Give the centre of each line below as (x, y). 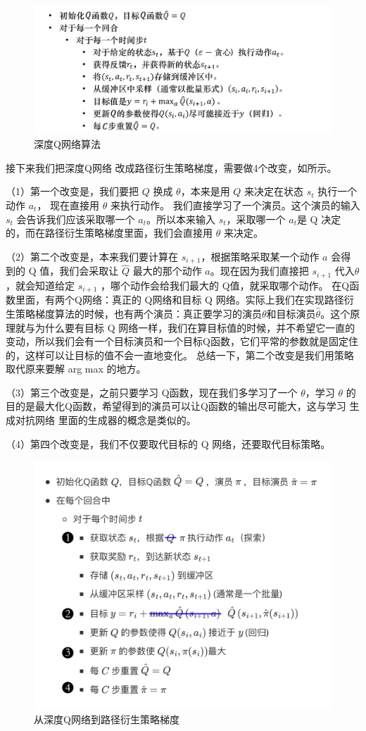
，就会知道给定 (40, 285)
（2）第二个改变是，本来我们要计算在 (92, 256)
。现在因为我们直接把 (259, 271)
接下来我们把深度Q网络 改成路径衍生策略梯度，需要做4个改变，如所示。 (171, 167)
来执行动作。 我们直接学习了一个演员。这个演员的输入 (235, 205)
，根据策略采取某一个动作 (260, 256)
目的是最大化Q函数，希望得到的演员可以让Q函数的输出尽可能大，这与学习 (176, 406)
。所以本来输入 (181, 219)
